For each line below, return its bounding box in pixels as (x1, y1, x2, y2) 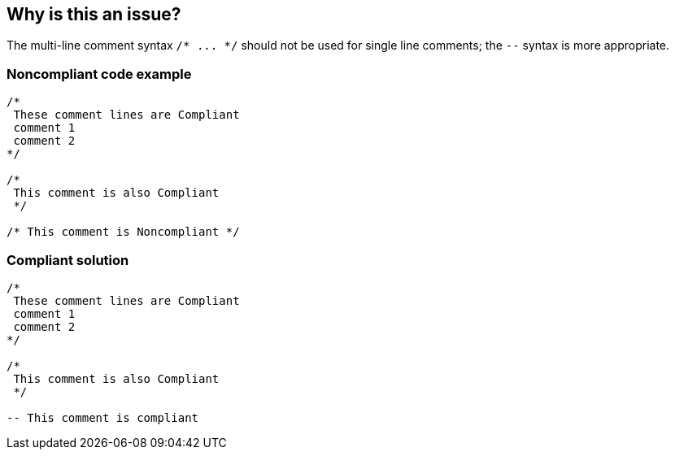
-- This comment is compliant (7, 410, 199, 424)
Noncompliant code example (7, 65, 192, 82)
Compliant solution (7, 251, 129, 268)
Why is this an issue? (7, 4, 181, 24)
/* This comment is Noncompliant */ (7, 225, 240, 239)
